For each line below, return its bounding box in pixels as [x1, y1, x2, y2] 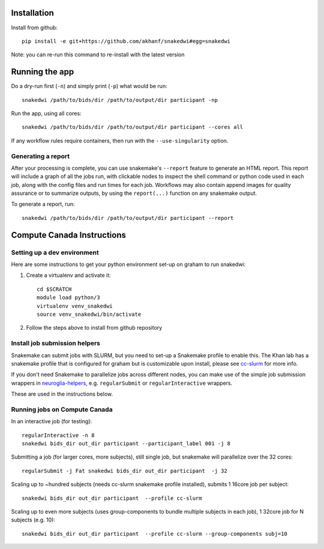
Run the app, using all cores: [11, 110, 82, 117]
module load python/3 [37, 294, 100, 301]
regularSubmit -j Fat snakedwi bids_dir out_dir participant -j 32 [22, 467, 227, 474]
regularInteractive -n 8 [22, 432, 95, 439]
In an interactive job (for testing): [11, 418, 92, 425]
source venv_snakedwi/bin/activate [37, 310, 142, 318]
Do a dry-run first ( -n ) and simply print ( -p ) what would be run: [11, 83, 167, 90]
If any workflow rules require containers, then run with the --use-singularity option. [11, 137, 229, 144]
